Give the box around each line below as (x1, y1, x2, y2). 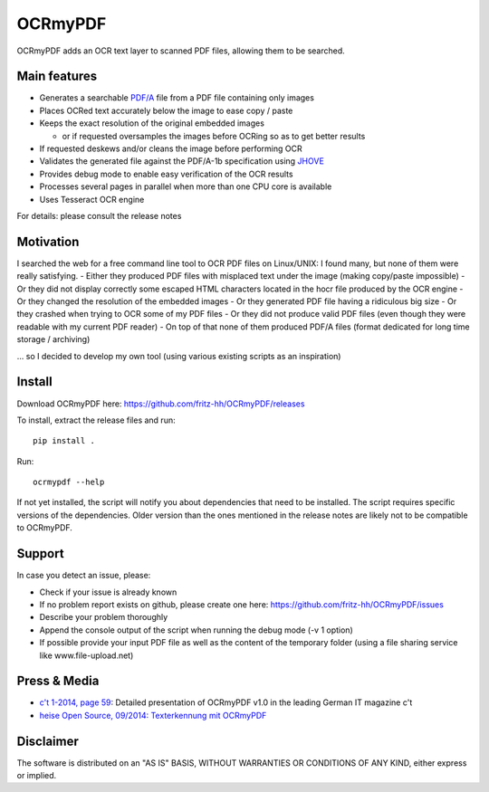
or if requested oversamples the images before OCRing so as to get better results (62, 130, 366, 141)
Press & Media (16, 673, 100, 689)
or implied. (16, 770, 57, 781)
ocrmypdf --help (33, 477, 105, 488)
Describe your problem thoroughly (39, 612, 168, 623)
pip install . (33, 435, 95, 446)
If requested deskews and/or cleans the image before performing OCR (39, 143, 302, 154)
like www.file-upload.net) (39, 650, 134, 661)
